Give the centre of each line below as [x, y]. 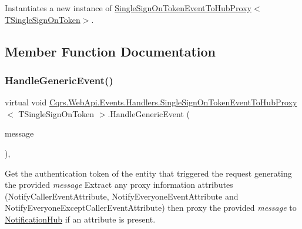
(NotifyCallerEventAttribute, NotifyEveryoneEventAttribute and [122, 196]
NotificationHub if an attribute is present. [80, 219]
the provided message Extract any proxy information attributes [119, 185]
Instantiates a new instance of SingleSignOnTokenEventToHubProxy [128, 8]
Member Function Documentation [110, 51]
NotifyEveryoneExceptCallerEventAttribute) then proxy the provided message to [151, 208]
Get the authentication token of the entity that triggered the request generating [148, 173]
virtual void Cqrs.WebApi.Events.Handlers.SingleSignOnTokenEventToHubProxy [151, 102]
